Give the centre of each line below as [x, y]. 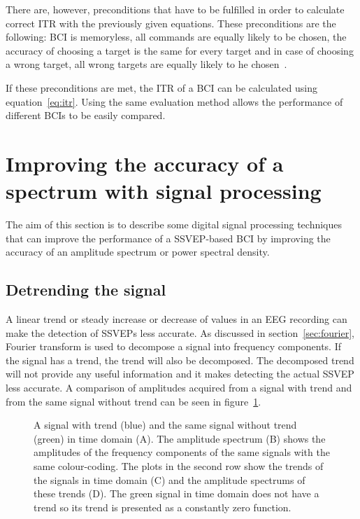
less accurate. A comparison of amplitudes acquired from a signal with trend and [179, 388]
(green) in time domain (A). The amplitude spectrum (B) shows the [180, 438]
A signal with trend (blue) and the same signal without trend [165, 425]
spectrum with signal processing [164, 191]
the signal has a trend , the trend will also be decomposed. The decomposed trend [180, 360]
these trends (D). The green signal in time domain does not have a [177, 493]
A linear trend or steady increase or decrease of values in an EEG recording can [177, 319]
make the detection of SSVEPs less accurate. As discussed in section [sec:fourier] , [180, 332]
